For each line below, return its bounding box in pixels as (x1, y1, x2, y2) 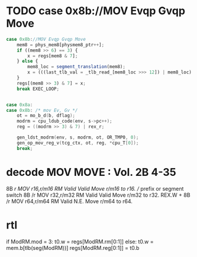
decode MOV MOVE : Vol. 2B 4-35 (6, 165, 176, 179)
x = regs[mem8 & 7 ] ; (27, 53, 78, 59)
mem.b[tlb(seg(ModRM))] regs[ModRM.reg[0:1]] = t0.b (6, 244, 140, 251)
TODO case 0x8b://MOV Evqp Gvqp (6, 4, 185, 18)
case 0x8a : (6, 102, 33, 108)
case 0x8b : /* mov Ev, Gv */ (6, 107, 78, 113)
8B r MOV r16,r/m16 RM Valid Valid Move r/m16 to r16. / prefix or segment (6, 185, 184, 192)
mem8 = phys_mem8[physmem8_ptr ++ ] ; (17, 41, 105, 48)
